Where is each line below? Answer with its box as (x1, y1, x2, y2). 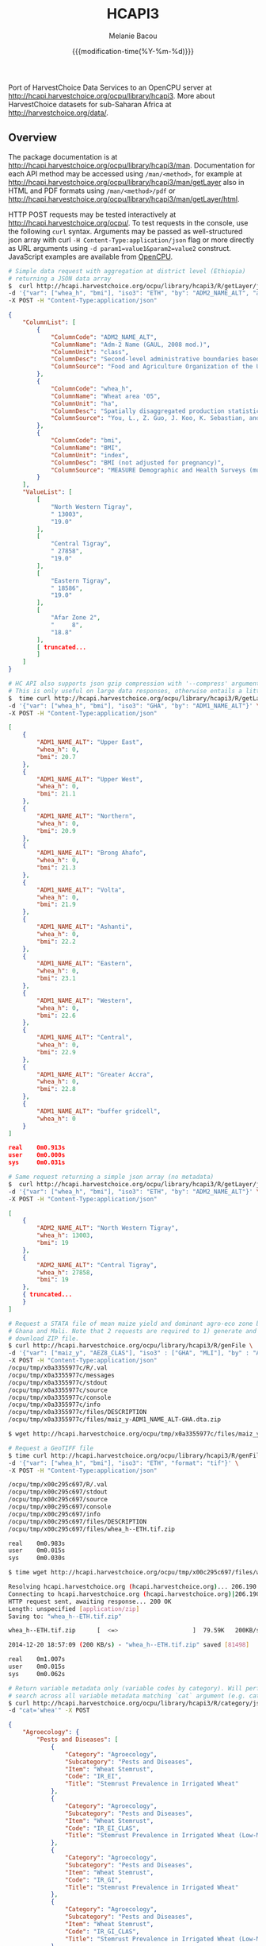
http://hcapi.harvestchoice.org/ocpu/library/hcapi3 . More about (8, 91, 215, 100)
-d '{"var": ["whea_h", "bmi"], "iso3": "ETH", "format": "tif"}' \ (8, 1459, 239, 1467)
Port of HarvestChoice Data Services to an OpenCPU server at (8, 83, 212, 92)
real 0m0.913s (8, 1144, 66, 1152)
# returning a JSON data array (8, 275, 112, 283)
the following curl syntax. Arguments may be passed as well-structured (8, 226, 243, 236)
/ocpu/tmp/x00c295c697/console (8, 1503, 112, 1511)
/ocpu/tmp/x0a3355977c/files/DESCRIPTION (8, 1408, 147, 1416)
